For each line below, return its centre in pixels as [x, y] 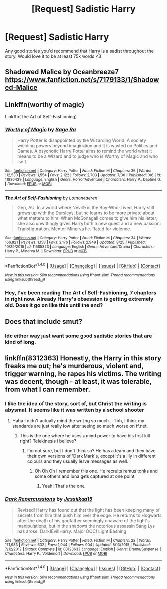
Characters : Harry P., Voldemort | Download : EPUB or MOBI [56, 553]
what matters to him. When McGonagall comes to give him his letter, [87, 218]
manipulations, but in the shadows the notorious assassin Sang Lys [86, 526]
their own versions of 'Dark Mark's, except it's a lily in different [91, 456]
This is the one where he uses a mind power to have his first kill [85, 436]
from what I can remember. [48, 389]
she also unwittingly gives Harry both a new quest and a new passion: [89, 224]
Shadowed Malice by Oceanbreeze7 [62, 72]
